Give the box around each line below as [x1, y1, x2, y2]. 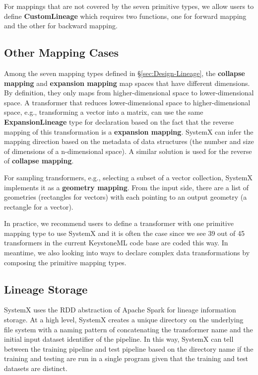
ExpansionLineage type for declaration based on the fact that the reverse [4, 116, 234, 127]
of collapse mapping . [4, 155, 74, 166]
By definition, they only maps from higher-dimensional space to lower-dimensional [4, 87, 254, 98]
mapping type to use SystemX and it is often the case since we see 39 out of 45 [4, 227, 245, 238]
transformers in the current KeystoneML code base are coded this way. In [4, 237, 228, 248]
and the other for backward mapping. [4, 20, 118, 31]
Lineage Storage [4, 281, 88, 297]
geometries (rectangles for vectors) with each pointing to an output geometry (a [4, 192, 247, 202]
